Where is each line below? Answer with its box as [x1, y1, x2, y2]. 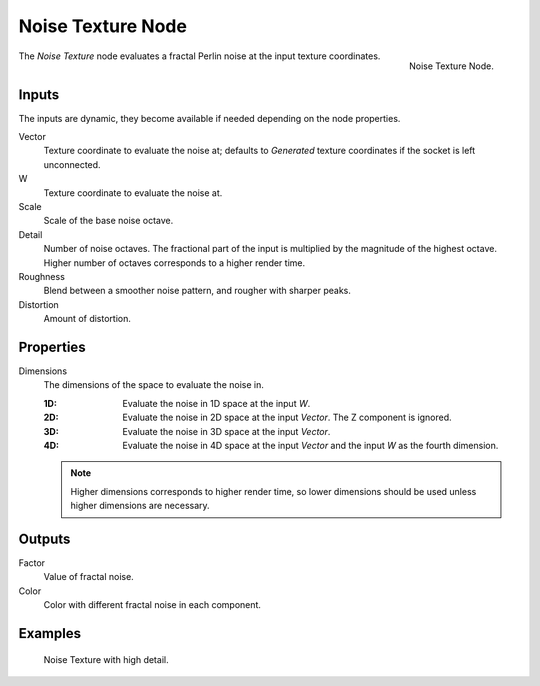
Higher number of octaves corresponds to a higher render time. [43, 256, 306, 269]
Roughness [18, 270, 65, 282]
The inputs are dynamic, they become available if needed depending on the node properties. [18, 112, 401, 124]
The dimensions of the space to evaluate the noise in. [43, 379, 264, 391]
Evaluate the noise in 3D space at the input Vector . [122, 425, 331, 437]
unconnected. [43, 158, 101, 170]
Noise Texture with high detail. [43, 653, 169, 665]
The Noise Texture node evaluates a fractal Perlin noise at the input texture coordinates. [18, 50, 381, 62]
